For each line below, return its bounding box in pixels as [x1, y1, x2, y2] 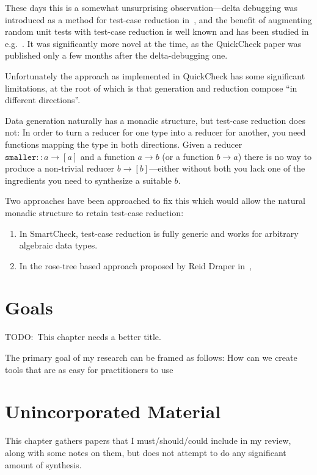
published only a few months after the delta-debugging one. [5, 49, 228, 62]
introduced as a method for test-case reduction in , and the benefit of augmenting [5, 13, 312, 26]
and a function [80, 150, 135, 162]
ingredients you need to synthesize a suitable [5, 173, 172, 186]
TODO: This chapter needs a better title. [5, 330, 161, 343]
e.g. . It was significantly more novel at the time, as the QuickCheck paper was [5, 37, 302, 49]
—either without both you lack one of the [149, 162, 305, 175]
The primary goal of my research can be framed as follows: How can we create [5, 351, 297, 363]
